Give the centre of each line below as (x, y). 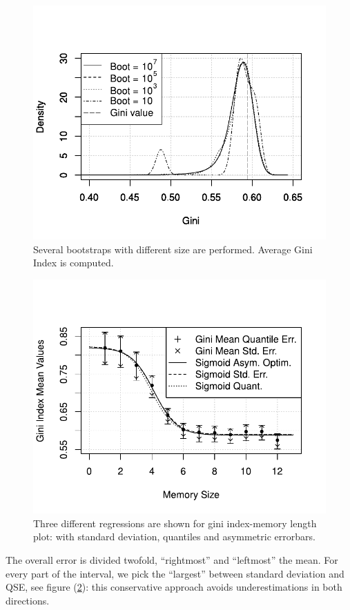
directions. (28, 600)
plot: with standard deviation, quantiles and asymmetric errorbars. (174, 537)
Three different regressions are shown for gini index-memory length (175, 523)
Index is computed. (74, 263)
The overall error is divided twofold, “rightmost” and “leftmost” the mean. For (172, 559)
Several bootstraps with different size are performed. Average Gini (173, 249)
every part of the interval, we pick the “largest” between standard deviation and (175, 573)
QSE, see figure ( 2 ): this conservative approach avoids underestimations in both (174, 587)
